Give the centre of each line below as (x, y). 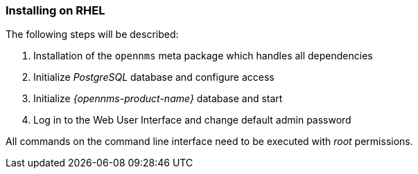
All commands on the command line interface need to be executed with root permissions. (209, 142)
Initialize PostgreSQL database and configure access (154, 77)
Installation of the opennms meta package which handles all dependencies (203, 56)
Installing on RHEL (55, 10)
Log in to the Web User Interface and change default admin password (192, 120)
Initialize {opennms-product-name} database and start (158, 99)
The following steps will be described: (92, 35)
